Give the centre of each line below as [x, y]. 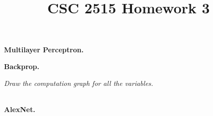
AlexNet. [20, 109]
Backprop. [22, 66]
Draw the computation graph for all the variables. [79, 83]
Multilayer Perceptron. [44, 50]
